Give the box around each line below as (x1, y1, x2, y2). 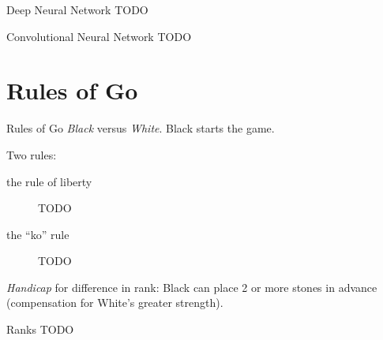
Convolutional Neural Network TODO (6, 28, 192, 44)
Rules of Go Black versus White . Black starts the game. (6, 120, 275, 136)
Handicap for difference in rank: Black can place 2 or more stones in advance (6, 278, 377, 295)
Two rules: (6, 146, 57, 163)
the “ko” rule (6, 226, 69, 242)
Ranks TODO (6, 321, 74, 338)
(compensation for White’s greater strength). (6, 294, 223, 311)
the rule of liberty (6, 173, 92, 189)
